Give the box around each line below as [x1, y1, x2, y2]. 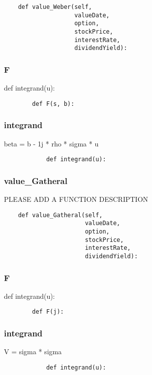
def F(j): [32, 308, 64, 316]
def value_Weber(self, [18, 3, 92, 10]
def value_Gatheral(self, [18, 211, 103, 219]
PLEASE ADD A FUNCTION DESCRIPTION [4, 194, 149, 204]
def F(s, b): [32, 100, 75, 107]
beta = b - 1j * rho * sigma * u [4, 138, 99, 148]
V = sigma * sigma [4, 346, 62, 357]
